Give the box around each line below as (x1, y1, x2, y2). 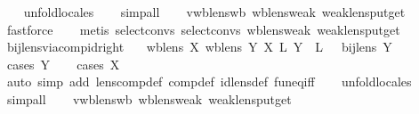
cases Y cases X (6, 54, 120, 73)
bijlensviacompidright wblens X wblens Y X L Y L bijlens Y (6, 37, 392, 56)
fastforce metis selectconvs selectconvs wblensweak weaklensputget (6, 20, 400, 38)
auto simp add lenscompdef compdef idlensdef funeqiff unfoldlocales (6, 72, 412, 91)
